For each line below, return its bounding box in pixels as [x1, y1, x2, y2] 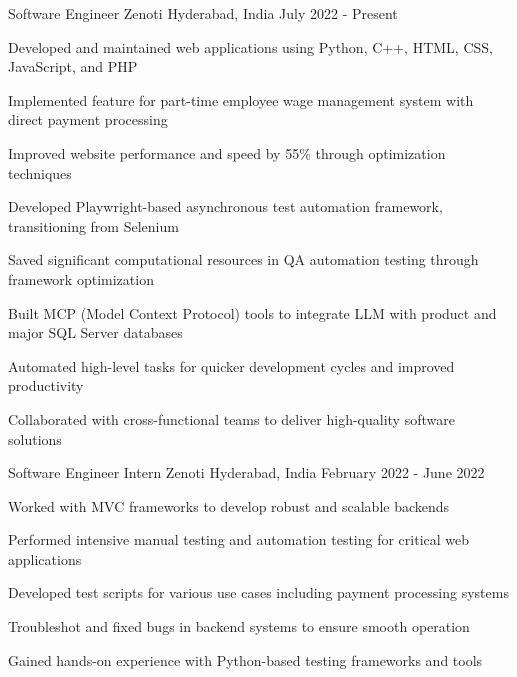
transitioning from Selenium [8, 215, 179, 236]
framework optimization [8, 268, 154, 289]
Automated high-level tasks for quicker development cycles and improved [8, 355, 455, 376]
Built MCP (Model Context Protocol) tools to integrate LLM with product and [8, 302, 497, 323]
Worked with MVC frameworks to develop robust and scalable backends [8, 495, 450, 516]
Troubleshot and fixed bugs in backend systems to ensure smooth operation [8, 616, 470, 637]
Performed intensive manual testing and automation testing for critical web [8, 529, 470, 550]
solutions [8, 428, 62, 449]
